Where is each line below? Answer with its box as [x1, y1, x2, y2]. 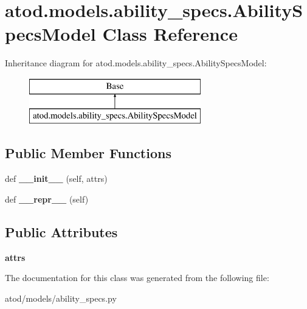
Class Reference [102, 21, 238, 46]
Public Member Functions [5, 144, 171, 162]
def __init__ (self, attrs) [5, 172, 108, 185]
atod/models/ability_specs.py [5, 291, 117, 304]
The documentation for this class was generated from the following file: [5, 271, 269, 284]
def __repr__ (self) [5, 192, 89, 205]
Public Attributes [5, 222, 118, 241]
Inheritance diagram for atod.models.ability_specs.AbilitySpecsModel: [5, 57, 267, 69]
